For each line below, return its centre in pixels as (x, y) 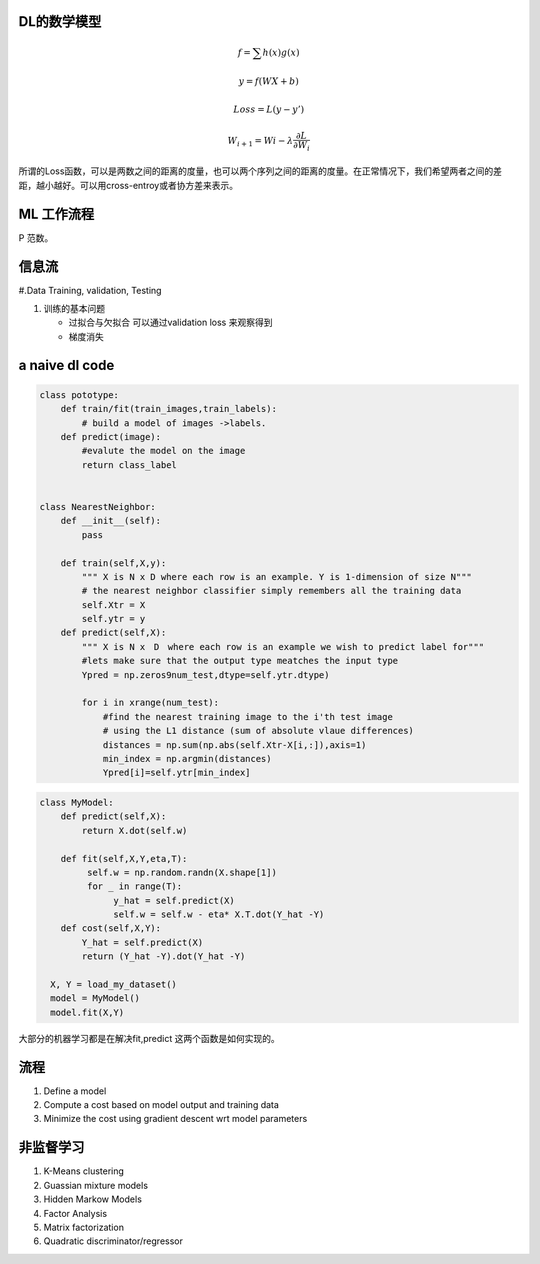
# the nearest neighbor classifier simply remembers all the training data (271, 591)
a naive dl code (66, 365)
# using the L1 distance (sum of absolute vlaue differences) (258, 731)
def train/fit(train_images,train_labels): (168, 409)
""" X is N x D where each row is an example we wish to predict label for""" (283, 646)
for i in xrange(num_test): (150, 703)
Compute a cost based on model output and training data (161, 1105)
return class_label (129, 464)
